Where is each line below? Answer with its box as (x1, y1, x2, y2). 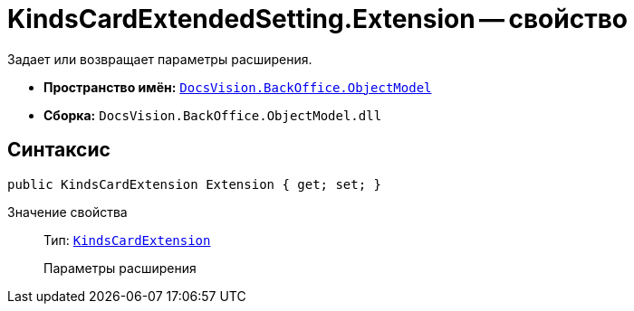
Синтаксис (7, 138, 110, 162)
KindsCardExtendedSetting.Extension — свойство (7, 4, 628, 34)
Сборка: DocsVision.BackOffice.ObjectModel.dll (43, 107, 382, 123)
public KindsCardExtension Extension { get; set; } (7, 176, 382, 192)
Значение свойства (7, 203, 128, 220)
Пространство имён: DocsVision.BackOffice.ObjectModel (43, 79, 432, 95)
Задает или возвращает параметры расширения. (7, 51, 312, 67)
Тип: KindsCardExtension (43, 231, 211, 248)
